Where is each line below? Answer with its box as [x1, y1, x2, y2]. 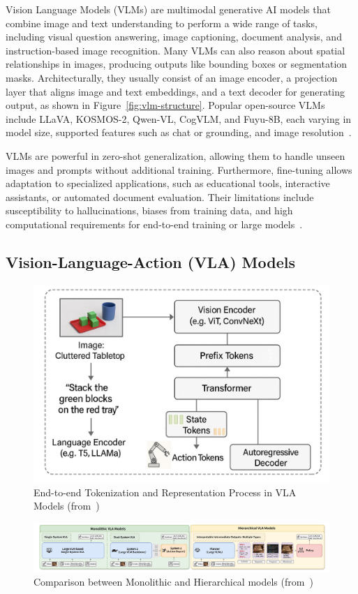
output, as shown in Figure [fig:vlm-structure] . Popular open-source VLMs [6, 98, 325, 112]
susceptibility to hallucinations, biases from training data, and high [6, 203, 293, 218]
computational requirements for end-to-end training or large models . [6, 216, 303, 231]
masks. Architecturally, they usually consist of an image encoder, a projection [6, 70, 338, 84]
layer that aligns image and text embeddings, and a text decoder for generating [6, 84, 345, 98]
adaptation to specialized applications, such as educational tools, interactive [6, 176, 330, 191]
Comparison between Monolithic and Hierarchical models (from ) [33, 574, 313, 589]
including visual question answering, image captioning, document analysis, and [6, 29, 342, 44]
